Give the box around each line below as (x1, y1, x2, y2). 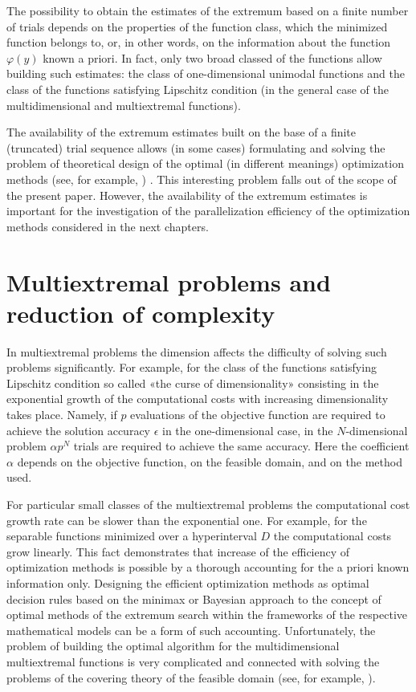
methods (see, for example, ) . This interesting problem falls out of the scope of (6, 170, 397, 187)
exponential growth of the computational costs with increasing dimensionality (6, 390, 389, 407)
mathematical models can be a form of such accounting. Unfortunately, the (6, 621, 376, 638)
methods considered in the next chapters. (6, 218, 209, 234)
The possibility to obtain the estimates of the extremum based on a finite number (6, 2, 409, 18)
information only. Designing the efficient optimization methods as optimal (6, 574, 369, 591)
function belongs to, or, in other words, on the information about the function (6, 34, 390, 51)
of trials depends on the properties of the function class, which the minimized (6, 18, 388, 35)
